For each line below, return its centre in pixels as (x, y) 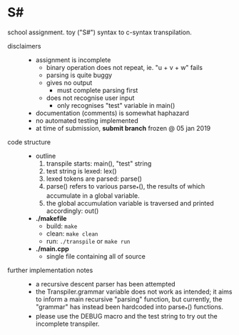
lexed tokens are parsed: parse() (94, 179)
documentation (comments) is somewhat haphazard (112, 113)
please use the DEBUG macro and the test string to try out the (126, 316)
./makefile (51, 218)
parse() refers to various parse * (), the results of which (126, 187)
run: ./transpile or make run (88, 241)
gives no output (69, 82)
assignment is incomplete (73, 60)
